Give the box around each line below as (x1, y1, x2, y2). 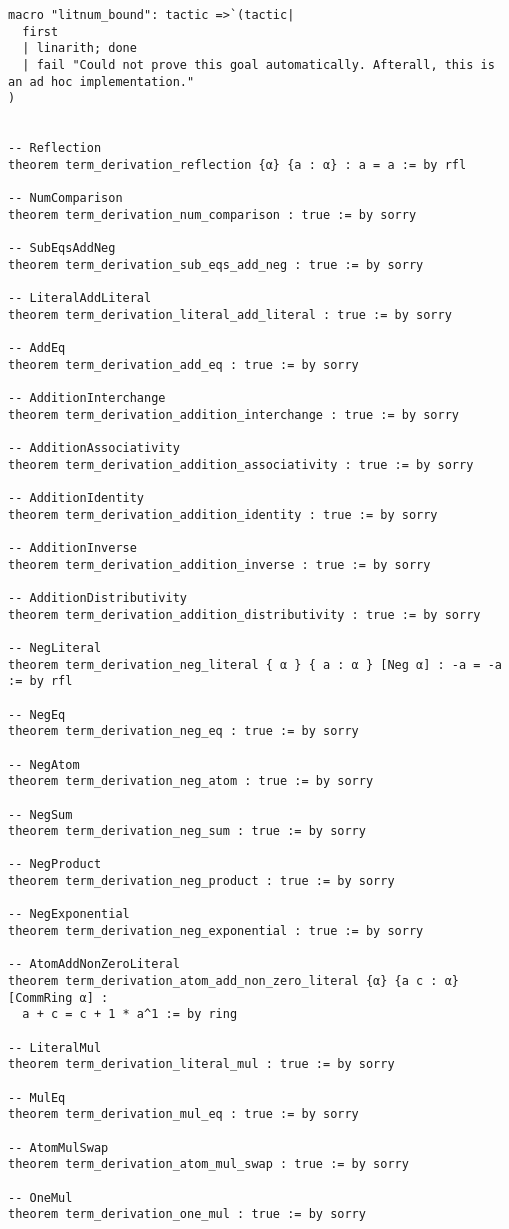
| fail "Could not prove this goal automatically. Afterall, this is (22, 57, 495, 72)
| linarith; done (22, 41, 137, 56)
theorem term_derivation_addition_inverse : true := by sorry (8, 557, 431, 572)
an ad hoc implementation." (8, 74, 195, 89)
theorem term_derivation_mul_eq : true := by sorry (8, 1107, 359, 1122)
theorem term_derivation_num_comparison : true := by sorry (8, 207, 417, 222)
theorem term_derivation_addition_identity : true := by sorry (8, 507, 438, 522)
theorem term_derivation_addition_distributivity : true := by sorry (8, 607, 481, 622)
